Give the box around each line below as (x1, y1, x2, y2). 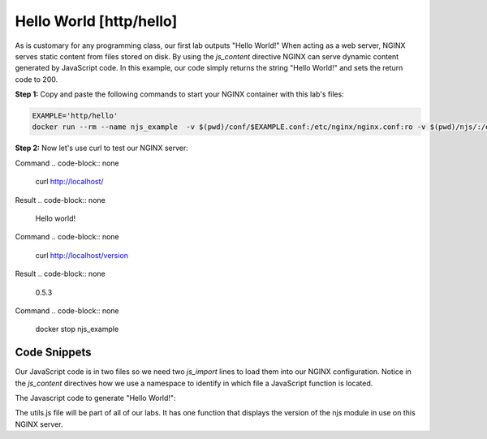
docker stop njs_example (35, 325, 119, 334)
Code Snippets (15, 346, 92, 359)
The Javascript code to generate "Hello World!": (15, 394, 176, 403)
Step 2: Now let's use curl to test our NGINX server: (15, 143, 188, 153)
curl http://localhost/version (35, 250, 129, 260)
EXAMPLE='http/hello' (32, 111, 119, 121)
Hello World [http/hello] (15, 12, 178, 30)
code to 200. (15, 74, 58, 84)
